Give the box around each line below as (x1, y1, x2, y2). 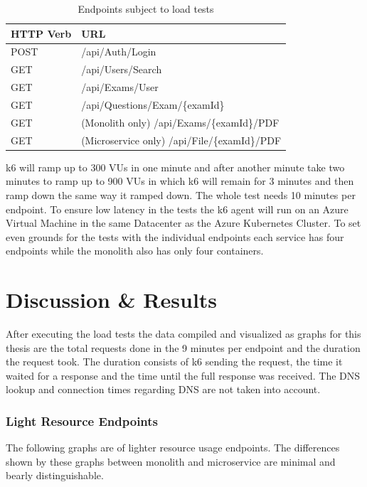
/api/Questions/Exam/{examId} (81, 97, 225, 112)
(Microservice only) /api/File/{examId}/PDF (81, 132, 282, 147)
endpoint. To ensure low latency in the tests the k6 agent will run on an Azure (6, 201, 349, 216)
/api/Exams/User (81, 80, 159, 95)
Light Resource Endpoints (6, 412, 159, 429)
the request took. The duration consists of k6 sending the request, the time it (6, 354, 343, 369)
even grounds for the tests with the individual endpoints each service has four (6, 229, 344, 244)
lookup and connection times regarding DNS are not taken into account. (6, 382, 321, 397)
